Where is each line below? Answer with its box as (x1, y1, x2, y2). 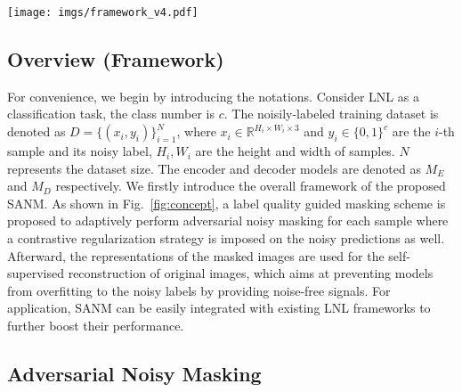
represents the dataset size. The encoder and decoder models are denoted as (7, 159, 421, 177)
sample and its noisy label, (7, 142, 152, 160)
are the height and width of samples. (195, 142, 395, 160)
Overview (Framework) (7, 45, 224, 73)
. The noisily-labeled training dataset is (223, 104, 439, 123)
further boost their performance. (7, 315, 184, 334)
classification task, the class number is (7, 104, 215, 123)
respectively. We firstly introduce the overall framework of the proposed (55, 176, 446, 195)
